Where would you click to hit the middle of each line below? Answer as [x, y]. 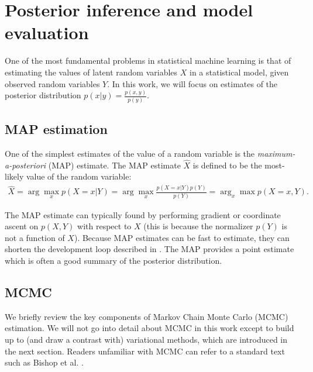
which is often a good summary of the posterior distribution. [113, 260]
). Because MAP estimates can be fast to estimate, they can [182, 237]
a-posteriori [25, 165]
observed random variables [52, 83]
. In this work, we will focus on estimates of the [192, 83]
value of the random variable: [79, 176]
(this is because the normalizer [198, 226]
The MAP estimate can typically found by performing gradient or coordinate [143, 214]
